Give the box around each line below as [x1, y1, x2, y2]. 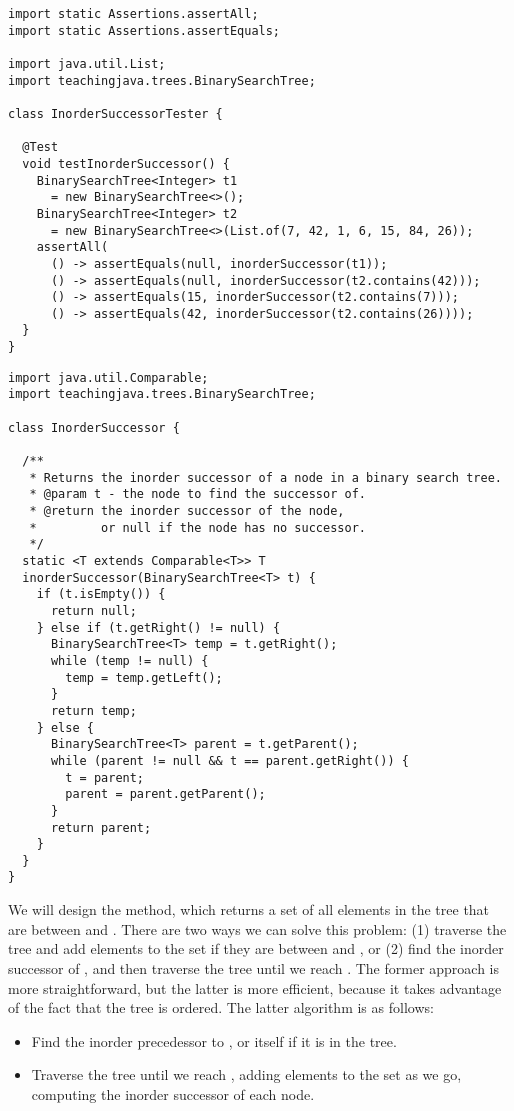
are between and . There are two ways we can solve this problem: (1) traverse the [8, 918, 507, 939]
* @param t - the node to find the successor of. [29, 487, 366, 502]
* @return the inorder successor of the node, [29, 504, 345, 519]
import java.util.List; [8, 56, 166, 71]
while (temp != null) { [50, 653, 209, 668]
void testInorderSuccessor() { [22, 156, 230, 171]
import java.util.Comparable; [8, 370, 209, 385]
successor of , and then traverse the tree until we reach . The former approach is [8, 957, 500, 978]
